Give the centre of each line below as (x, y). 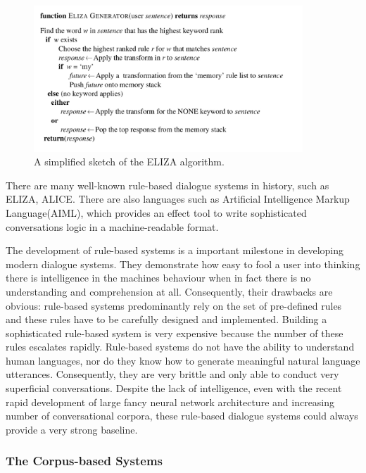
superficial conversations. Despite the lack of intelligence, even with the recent (174, 388)
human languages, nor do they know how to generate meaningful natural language (183, 360)
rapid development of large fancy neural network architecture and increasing (170, 402)
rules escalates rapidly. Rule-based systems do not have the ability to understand (180, 347)
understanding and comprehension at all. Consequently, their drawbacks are (169, 291)
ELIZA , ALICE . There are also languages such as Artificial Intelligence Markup (178, 199)
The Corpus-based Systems (84, 461)
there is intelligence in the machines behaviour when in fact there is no (158, 278)
